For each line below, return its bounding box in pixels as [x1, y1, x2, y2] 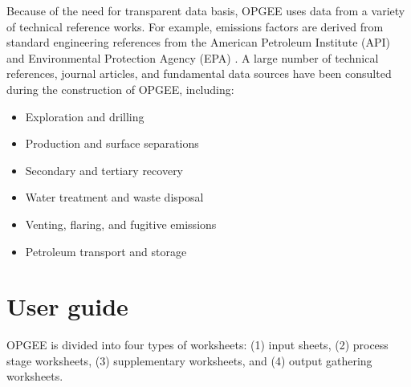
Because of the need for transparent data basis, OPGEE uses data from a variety [6, 2, 405, 18]
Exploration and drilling [25, 108, 144, 124]
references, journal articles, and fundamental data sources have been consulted [6, 65, 392, 82]
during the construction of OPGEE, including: [6, 80, 234, 97]
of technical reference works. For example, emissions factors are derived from [6, 18, 384, 35]
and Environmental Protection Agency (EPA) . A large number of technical [6, 49, 379, 66]
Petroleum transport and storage [25, 242, 187, 259]
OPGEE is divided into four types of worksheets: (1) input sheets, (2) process [6, 336, 389, 353]
